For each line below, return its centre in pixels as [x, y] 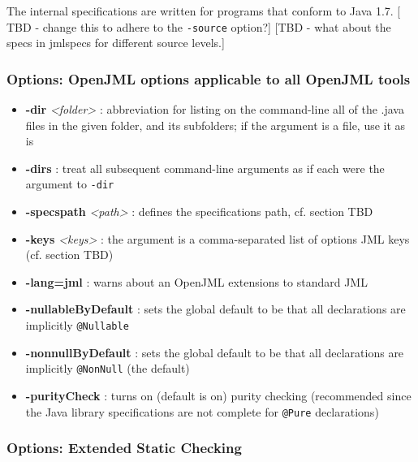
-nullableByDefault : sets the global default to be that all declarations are [215, 309]
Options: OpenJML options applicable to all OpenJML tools [209, 78]
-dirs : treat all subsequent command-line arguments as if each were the [205, 168]
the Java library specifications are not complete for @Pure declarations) [202, 411]
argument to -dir [70, 184]
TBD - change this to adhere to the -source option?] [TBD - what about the [199, 26]
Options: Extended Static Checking [124, 448]
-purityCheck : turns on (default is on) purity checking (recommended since [218, 395]
